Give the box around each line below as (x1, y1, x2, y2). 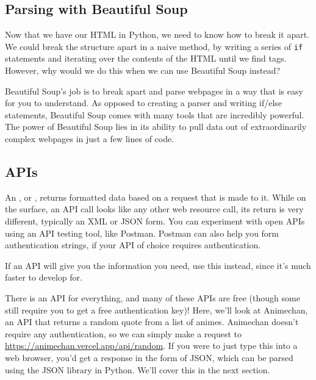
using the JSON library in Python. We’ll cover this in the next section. (5, 363, 270, 376)
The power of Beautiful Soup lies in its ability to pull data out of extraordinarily (5, 120, 307, 133)
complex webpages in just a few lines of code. (5, 132, 174, 145)
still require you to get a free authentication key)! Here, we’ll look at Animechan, (5, 303, 308, 316)
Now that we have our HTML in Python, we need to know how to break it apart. (5, 28, 310, 41)
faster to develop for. (5, 271, 82, 284)
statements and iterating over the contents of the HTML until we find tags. (5, 52, 287, 65)
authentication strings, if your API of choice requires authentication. (5, 238, 261, 251)
